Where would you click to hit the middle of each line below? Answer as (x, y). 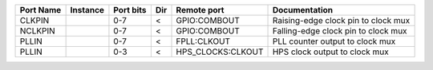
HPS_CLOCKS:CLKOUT (220, 52)
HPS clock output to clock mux (330, 52)
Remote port (200, 10)
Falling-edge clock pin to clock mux (340, 31)
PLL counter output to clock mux (334, 41)
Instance (87, 10)
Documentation (302, 10)
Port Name (40, 10)
